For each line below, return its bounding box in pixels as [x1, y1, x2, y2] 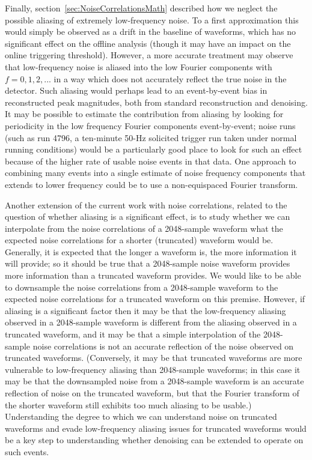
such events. [5, 445, 49, 458]
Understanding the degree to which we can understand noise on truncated [5, 410, 277, 423]
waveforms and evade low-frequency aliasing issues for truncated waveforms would [5, 422, 307, 434]
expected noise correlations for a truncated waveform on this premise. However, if [5, 292, 305, 305]
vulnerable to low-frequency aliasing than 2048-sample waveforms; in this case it [5, 363, 301, 375]
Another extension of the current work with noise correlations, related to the [5, 198, 287, 211]
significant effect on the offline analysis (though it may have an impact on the [5, 37, 291, 49]
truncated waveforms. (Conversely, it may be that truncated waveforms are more [5, 351, 302, 364]
